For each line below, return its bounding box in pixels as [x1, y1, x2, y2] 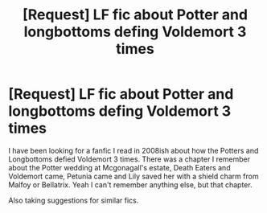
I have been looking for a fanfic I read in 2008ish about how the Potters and [8, 145, 259, 155]
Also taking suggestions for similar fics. [8, 195, 139, 205]
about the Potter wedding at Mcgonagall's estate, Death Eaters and [8, 162, 231, 172]
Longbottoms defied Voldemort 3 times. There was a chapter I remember [8, 154, 251, 164]
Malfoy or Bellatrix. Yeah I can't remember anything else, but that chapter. [8, 179, 253, 190]
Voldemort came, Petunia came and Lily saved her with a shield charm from [8, 171, 259, 181]
